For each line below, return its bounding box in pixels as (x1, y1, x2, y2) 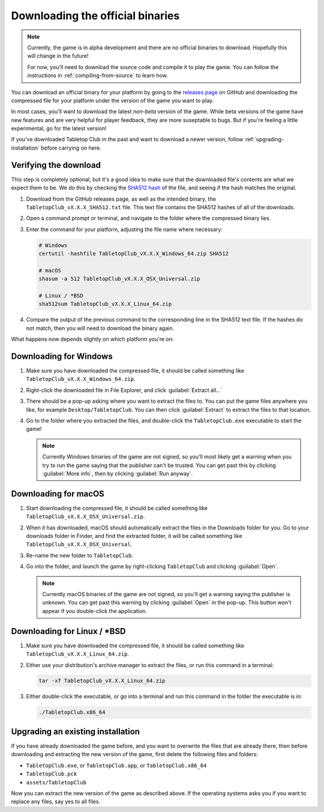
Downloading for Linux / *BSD (11, 626, 126, 636)
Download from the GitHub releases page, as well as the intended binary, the (26, 195, 216, 203)
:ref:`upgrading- (244, 136, 284, 143)
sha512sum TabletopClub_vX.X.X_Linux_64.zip (38, 301, 172, 308)
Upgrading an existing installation (11, 726, 140, 736)
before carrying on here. (41, 144, 101, 151)
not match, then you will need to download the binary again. (26, 325, 174, 332)
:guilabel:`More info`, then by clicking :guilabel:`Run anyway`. (42, 470, 193, 477)
